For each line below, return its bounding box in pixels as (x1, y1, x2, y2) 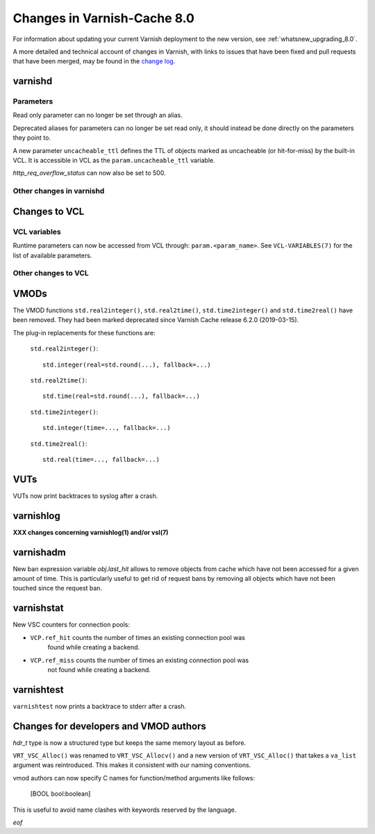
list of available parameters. (12, 251, 92, 259)
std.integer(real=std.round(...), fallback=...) (42, 360, 211, 369)
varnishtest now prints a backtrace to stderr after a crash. (12, 702, 187, 710)
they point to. (12, 134, 51, 142)
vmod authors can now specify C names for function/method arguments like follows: (12, 773, 256, 782)
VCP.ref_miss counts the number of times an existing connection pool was (30, 656, 249, 664)
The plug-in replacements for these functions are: (12, 328, 156, 337)
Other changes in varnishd (12, 186, 105, 196)
